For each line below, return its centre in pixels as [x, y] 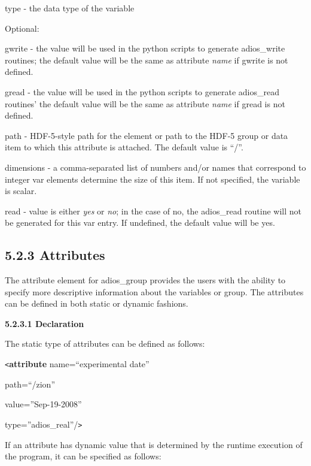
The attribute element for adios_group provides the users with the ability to [145, 280]
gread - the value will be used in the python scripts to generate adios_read [142, 91]
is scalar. [21, 191]
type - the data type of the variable [70, 8]
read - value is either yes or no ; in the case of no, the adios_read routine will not [153, 211]
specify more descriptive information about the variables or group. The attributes [154, 291]
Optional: [22, 28]
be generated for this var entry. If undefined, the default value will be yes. [140, 223]
